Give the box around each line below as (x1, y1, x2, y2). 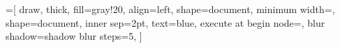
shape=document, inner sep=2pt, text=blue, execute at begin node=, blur (6, 15, 325, 29)
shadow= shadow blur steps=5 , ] (6, 29, 142, 43)
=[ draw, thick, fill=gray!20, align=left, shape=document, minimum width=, (6, 2, 335, 16)
